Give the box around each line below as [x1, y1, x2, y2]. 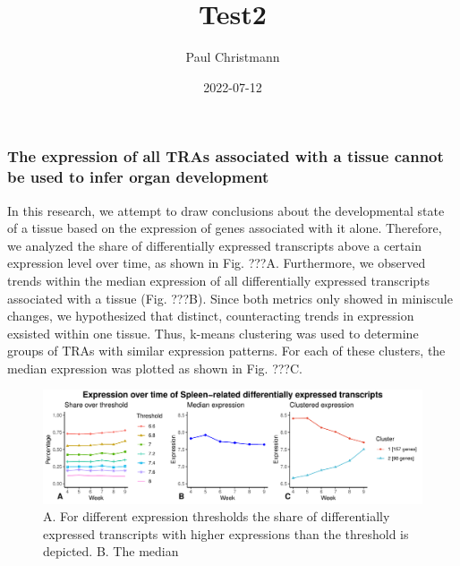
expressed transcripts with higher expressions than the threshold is [43, 524, 409, 543]
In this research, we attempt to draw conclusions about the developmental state [7, 201, 445, 219]
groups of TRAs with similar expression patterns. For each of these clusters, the [7, 341, 446, 360]
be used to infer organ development [7, 166, 269, 188]
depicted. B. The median [43, 542, 179, 561]
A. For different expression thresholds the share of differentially [43, 507, 390, 526]
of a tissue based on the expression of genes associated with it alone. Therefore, [7, 219, 442, 237]
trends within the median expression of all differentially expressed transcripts [7, 270, 430, 289]
